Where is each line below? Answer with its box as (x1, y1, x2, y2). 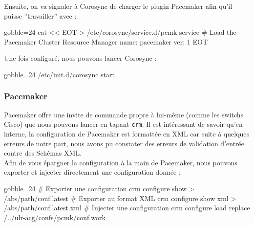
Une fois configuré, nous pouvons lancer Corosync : (4, 53, 157, 63)
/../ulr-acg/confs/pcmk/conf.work (4, 212, 106, 222)
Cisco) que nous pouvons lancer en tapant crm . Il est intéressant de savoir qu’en (4, 119, 243, 129)
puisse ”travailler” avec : (4, 10, 77, 21)
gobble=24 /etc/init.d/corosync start (4, 69, 115, 79)
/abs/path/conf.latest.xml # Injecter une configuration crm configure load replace (4, 203, 250, 213)
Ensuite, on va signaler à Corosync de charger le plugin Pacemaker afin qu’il (4, 1, 233, 11)
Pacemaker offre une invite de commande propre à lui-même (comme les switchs (4, 109, 244, 119)
